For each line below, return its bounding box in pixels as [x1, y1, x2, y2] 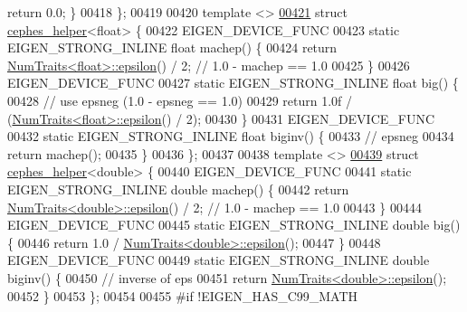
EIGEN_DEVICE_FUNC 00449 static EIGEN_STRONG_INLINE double [7, 251, 430, 269]
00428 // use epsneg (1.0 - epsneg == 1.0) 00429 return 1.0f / [7, 90, 353, 109]
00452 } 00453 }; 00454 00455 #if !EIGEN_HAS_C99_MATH [7, 286, 358, 305]
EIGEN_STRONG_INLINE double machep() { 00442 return [7, 179, 349, 198]
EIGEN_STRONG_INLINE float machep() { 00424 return [7, 38, 338, 57]
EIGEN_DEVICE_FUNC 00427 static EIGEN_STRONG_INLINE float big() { [7, 73, 459, 92]
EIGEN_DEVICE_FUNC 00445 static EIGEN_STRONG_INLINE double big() [7, 215, 461, 234]
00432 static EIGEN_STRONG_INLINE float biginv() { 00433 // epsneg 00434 [7, 127, 454, 146]
